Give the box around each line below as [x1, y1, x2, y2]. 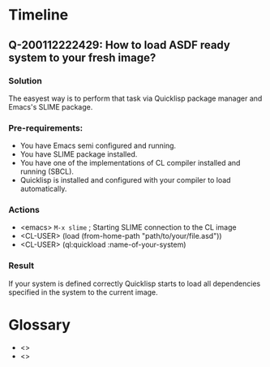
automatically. [19, 184, 67, 194]
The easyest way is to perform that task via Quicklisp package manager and [8, 93, 263, 103]
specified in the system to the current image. [8, 287, 158, 297]
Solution [8, 75, 43, 86]
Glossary [8, 315, 71, 334]
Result [8, 260, 35, 271]
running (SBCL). [19, 166, 75, 176]
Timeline [8, 6, 69, 24]
